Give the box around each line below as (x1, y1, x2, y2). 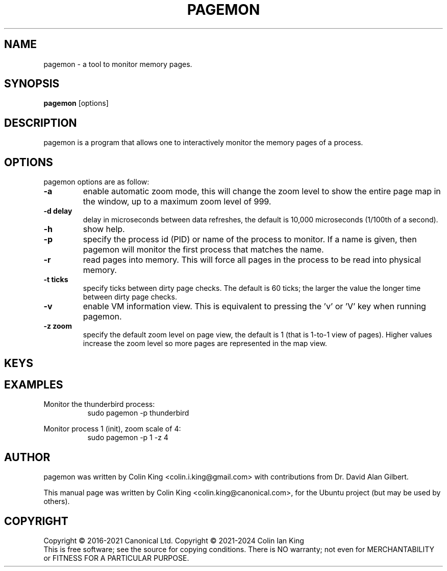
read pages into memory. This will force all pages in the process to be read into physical (83, 255, 421, 265)
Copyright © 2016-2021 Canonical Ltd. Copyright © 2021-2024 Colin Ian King (43, 536, 304, 545)
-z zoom (43, 322, 72, 331)
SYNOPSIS (4, 77, 60, 90)
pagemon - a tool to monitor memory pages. (43, 59, 192, 68)
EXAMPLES (4, 378, 63, 391)
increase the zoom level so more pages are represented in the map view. (83, 339, 327, 348)
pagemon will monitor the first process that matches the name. (83, 244, 324, 255)
